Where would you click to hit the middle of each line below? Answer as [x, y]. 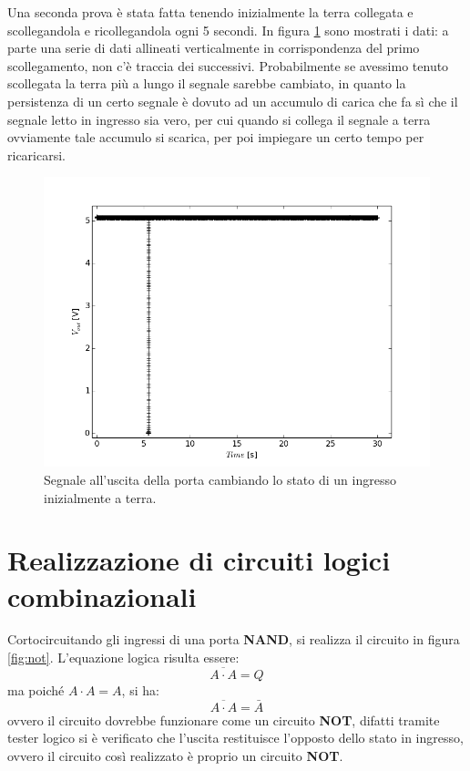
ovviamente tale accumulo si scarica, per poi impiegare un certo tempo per [216, 137]
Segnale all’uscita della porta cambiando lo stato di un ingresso [220, 479]
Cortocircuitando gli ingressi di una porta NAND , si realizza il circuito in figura [234, 639]
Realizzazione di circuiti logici [199, 560]
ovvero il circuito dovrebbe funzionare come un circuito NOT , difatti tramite [224, 720]
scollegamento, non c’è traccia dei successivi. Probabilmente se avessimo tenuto [228, 65]
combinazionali [102, 596]
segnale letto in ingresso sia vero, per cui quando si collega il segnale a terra [219, 119]
